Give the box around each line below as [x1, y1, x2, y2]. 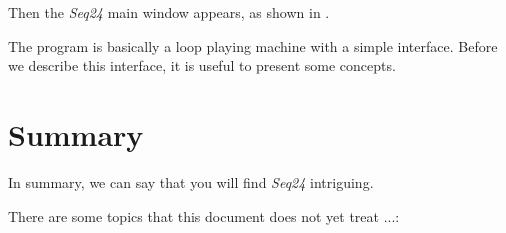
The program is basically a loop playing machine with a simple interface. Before [8, 35, 498, 56]
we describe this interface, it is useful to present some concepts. [8, 55, 396, 76]
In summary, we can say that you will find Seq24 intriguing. [8, 171, 374, 192]
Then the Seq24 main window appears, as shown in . [8, 2, 330, 22]
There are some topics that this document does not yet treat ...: [8, 205, 400, 226]
